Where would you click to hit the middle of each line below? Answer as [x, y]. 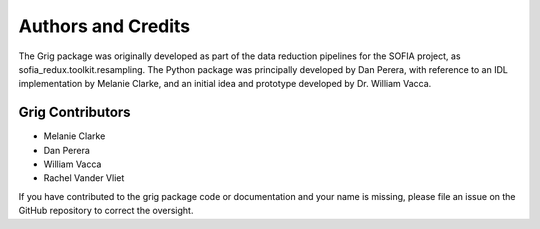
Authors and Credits [104, 26]
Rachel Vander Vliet [84, 178]
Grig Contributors [74, 112]
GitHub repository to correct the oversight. [106, 211]
